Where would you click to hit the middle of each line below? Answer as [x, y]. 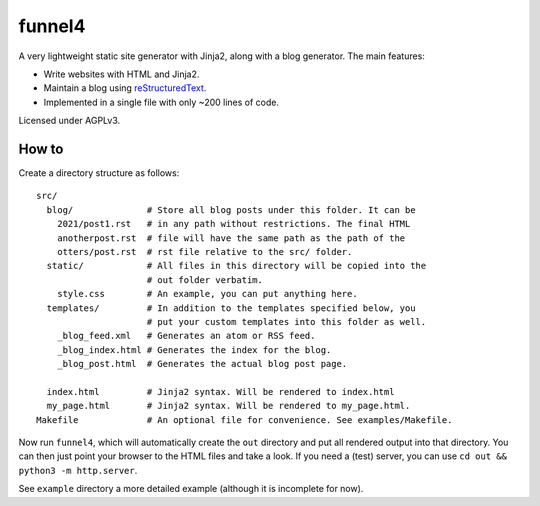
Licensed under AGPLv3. [69, 121]
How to [41, 148]
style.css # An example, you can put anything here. [207, 294]
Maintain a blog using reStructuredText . [125, 88]
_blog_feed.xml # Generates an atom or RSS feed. [186, 336]
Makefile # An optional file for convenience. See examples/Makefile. [244, 419]
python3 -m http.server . [78, 470]
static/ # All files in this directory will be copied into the [236, 266]
